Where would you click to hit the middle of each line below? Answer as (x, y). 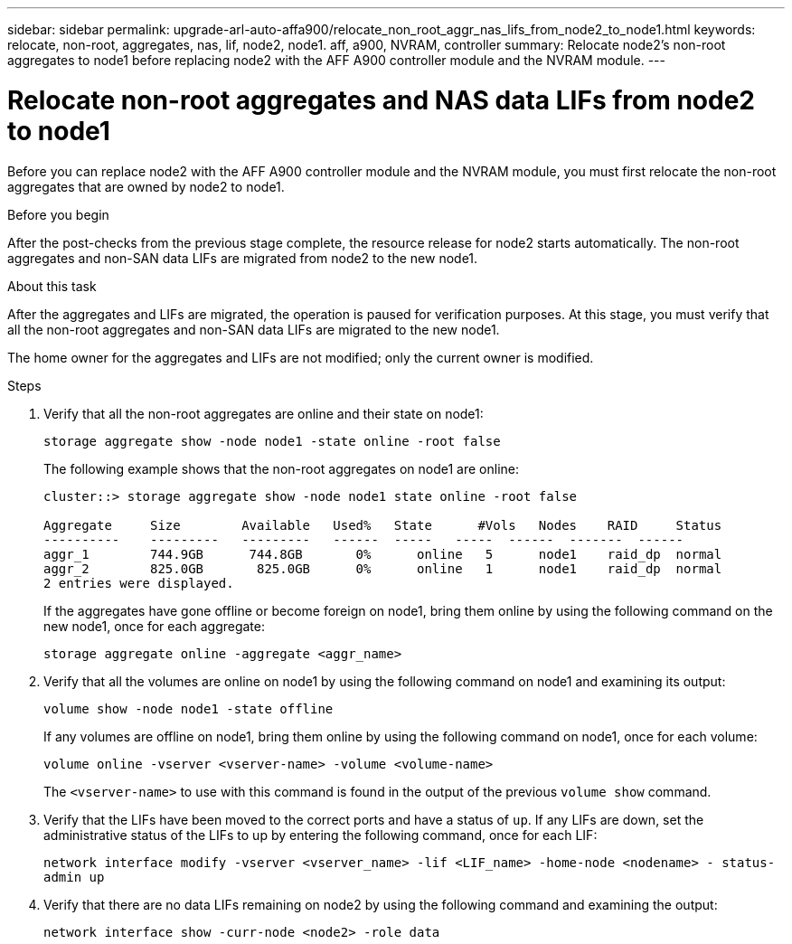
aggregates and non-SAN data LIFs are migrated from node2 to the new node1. (243, 258)
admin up (74, 877)
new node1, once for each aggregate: (154, 626)
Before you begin (58, 214)
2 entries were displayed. (139, 583)
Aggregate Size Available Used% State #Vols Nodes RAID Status (383, 525)
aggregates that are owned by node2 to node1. (146, 186)
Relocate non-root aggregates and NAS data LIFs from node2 (381, 100)
